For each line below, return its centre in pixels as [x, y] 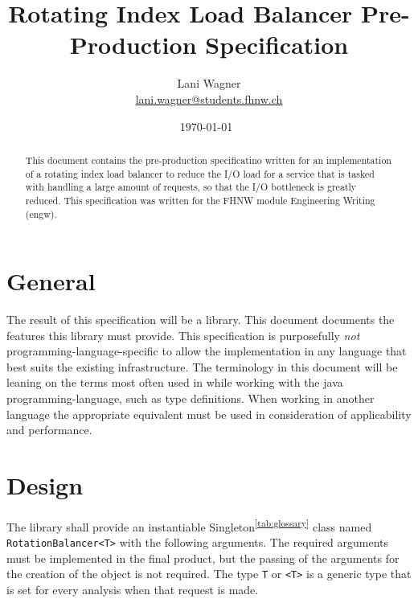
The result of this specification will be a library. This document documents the [201, 320]
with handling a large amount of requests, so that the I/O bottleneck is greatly [191, 187]
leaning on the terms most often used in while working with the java [175, 382]
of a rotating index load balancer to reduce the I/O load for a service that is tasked [200, 173]
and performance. [49, 430]
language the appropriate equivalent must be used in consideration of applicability [209, 414]
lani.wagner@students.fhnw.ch [209, 98]
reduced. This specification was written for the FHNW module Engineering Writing [200, 200]
